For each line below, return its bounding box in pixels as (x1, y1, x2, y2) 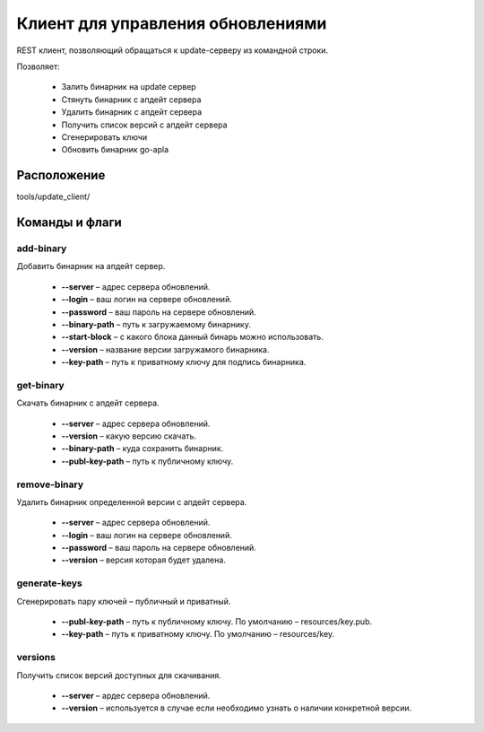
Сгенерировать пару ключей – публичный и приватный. (16, 596, 231, 606)
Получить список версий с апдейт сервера (61, 119, 228, 130)
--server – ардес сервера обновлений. (61, 690, 211, 701)
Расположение (16, 168, 106, 183)
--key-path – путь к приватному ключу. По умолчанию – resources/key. (61, 629, 335, 640)
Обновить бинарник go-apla (61, 144, 169, 155)
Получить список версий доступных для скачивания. (16, 669, 221, 681)
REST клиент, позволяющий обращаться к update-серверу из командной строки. (16, 45, 329, 56)
